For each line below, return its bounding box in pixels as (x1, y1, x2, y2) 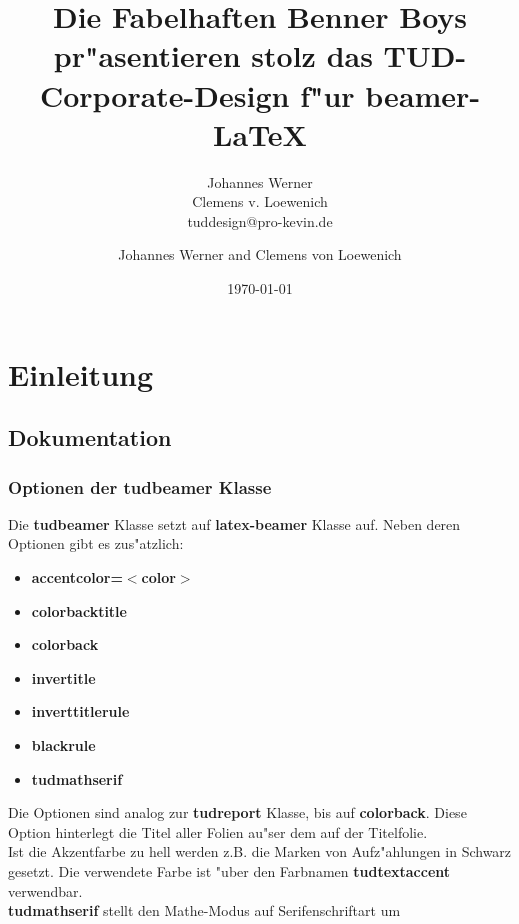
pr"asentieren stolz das (53, 35, 373, 76)
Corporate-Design (39, 74, 290, 115)
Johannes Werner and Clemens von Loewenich (118, 244, 402, 265)
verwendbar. (8, 880, 83, 901)
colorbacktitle (31, 600, 127, 621)
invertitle (31, 667, 96, 688)
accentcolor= (31, 567, 123, 588)
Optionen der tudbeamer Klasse (8, 474, 272, 499)
